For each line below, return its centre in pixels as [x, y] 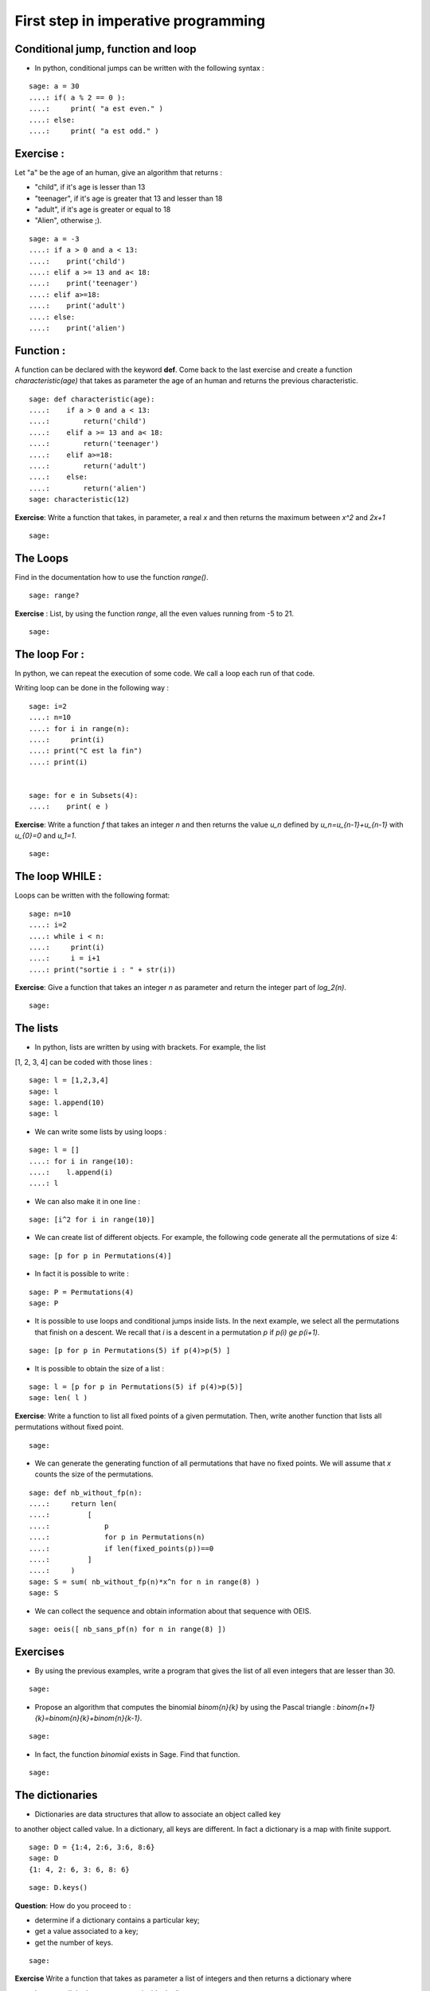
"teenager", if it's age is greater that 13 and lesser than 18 [129, 198]
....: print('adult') [77, 306]
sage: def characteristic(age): [92, 399]
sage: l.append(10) [67, 1102]
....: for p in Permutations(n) [117, 1537]
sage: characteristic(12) [80, 499]
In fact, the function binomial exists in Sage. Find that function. [137, 1754]
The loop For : [50, 654]
